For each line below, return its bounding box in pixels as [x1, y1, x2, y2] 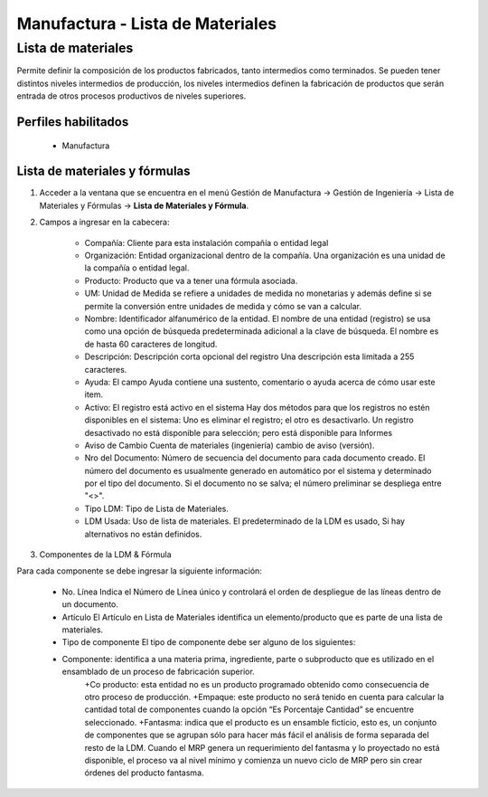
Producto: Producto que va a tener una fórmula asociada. [84, 275, 298, 286]
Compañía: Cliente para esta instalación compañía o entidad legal [84, 237, 329, 248]
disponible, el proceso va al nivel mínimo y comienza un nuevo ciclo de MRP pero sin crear [84, 754, 423, 765]
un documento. [61, 599, 119, 610]
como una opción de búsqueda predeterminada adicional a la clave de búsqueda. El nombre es [84, 326, 439, 337]
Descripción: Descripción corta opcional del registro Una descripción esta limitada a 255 [84, 351, 415, 362]
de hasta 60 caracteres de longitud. [84, 338, 218, 349]
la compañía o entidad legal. [84, 262, 190, 273]
